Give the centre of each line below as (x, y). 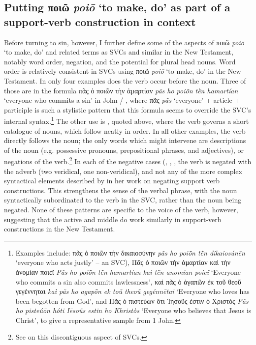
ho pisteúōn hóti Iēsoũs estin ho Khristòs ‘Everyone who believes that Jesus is (133, 310)
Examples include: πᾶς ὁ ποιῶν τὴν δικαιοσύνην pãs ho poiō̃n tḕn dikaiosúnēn (130, 252)
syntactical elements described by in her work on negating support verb (112, 181)
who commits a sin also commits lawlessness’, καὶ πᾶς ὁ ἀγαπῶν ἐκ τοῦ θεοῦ (128, 281)
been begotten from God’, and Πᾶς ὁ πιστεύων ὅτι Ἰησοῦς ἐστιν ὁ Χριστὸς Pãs (132, 301)
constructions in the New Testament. (60, 229)
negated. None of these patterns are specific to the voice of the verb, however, (121, 209)
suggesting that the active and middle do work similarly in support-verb (113, 219)
